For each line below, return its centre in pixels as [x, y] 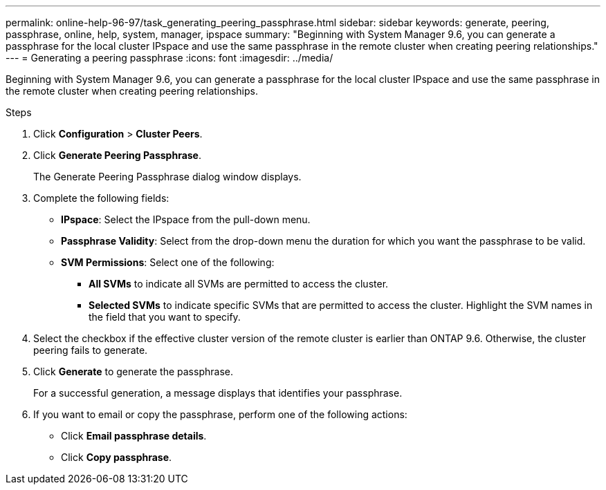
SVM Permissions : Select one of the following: [168, 262]
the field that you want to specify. [165, 317]
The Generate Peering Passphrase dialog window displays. [167, 177]
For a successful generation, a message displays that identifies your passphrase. [218, 393]
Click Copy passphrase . [117, 457]
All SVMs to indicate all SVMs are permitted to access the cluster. [239, 284]
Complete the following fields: [101, 198]
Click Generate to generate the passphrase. [133, 371]
